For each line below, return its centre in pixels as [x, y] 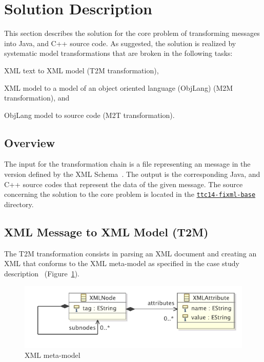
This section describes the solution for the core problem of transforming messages [132, 33]
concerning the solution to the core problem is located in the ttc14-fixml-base [130, 194]
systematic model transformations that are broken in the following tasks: [118, 53]
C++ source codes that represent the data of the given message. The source [124, 184]
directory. [19, 204]
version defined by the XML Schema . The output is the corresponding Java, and [132, 174]
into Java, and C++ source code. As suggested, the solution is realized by [120, 43]
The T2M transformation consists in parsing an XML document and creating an [130, 253]
